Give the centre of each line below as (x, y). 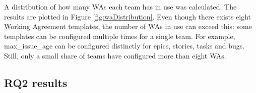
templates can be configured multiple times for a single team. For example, (120, 36)
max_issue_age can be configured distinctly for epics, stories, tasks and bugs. (124, 46)
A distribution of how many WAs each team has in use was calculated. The (120, 6)
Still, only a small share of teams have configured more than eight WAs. (115, 55)
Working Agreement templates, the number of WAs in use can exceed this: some (128, 26)
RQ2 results (36, 82)
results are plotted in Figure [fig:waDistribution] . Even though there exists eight (128, 16)
